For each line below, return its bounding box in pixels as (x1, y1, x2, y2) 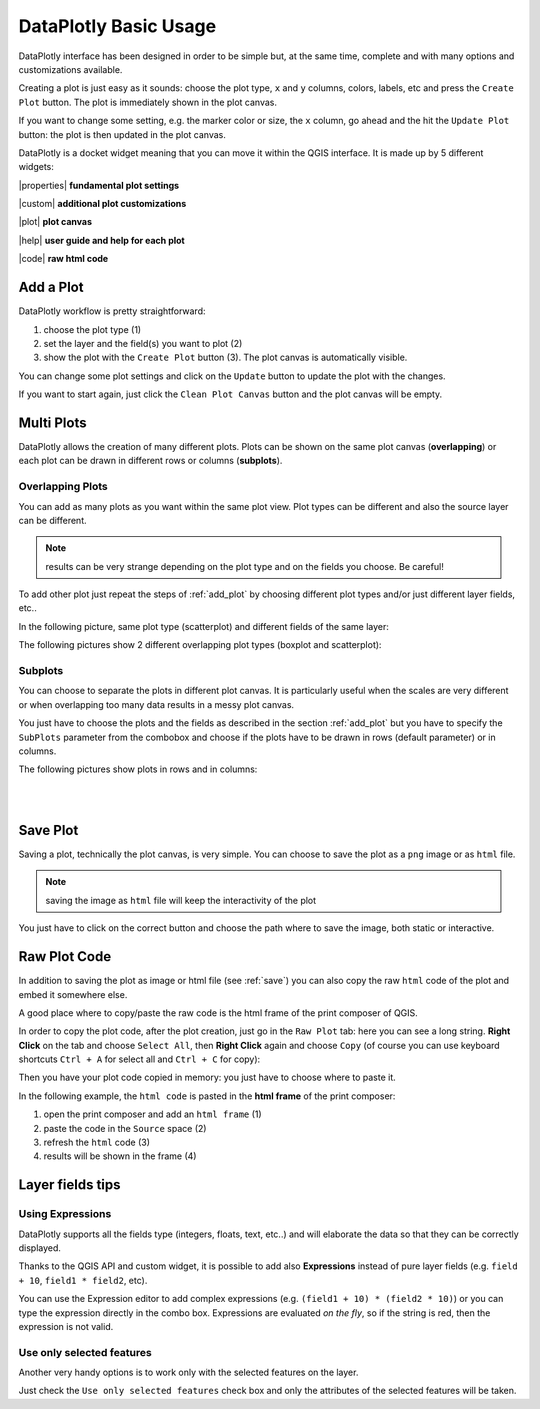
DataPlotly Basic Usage (18, 15, 217, 37)
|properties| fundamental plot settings (18, 179, 180, 191)
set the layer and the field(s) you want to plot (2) (43, 337, 243, 349)
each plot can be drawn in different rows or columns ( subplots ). (18, 455, 283, 467)
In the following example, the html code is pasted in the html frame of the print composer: (18, 1090, 396, 1102)
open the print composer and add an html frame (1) (43, 1108, 262, 1120)
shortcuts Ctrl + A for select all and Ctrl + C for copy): (18, 1053, 261, 1065)
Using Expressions (18, 1207, 112, 1221)
